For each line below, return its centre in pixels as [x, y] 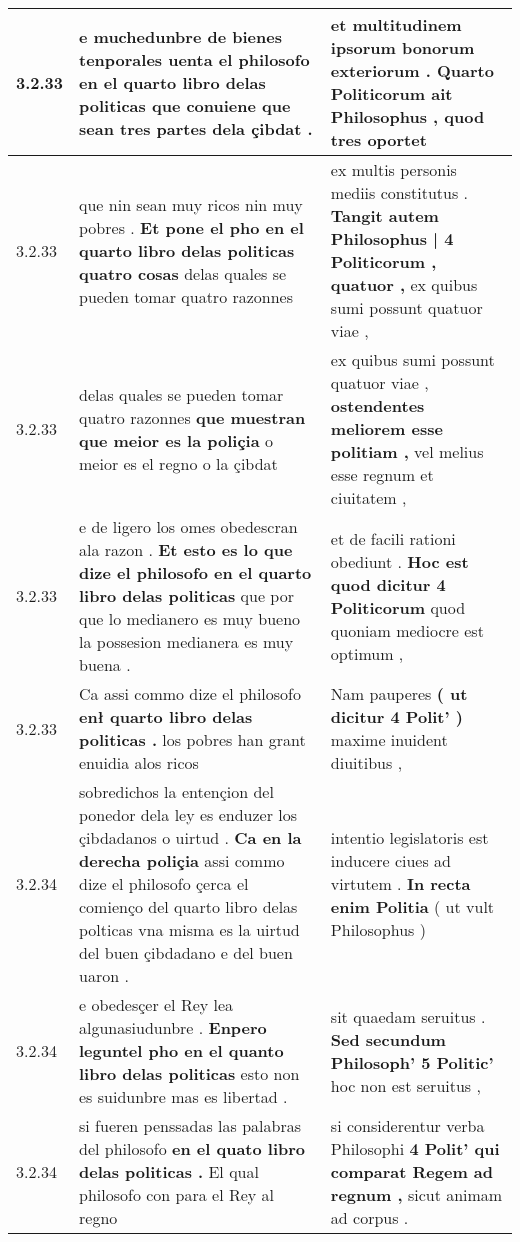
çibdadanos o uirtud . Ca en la [190, 837]
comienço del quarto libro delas [188, 906]
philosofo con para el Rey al [177, 1194]
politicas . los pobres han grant [192, 739]
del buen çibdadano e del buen [186, 952]
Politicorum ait [391, 93]
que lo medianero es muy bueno [190, 618]
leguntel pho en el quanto [181, 1050]
